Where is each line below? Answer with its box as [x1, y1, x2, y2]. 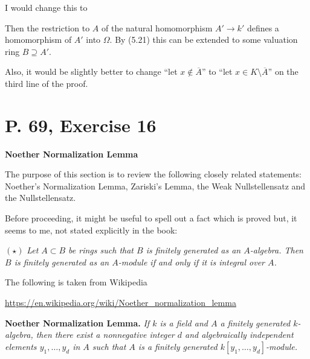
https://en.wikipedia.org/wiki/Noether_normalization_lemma [5, 296, 236, 309]
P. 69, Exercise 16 [5, 112, 157, 137]
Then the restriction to [5, 21, 90, 34]
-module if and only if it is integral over [118, 255, 265, 268]
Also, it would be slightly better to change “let [5, 65, 178, 78]
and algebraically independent [185, 328, 294, 341]
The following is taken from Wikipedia [5, 276, 147, 288]
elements [5, 340, 37, 352]
